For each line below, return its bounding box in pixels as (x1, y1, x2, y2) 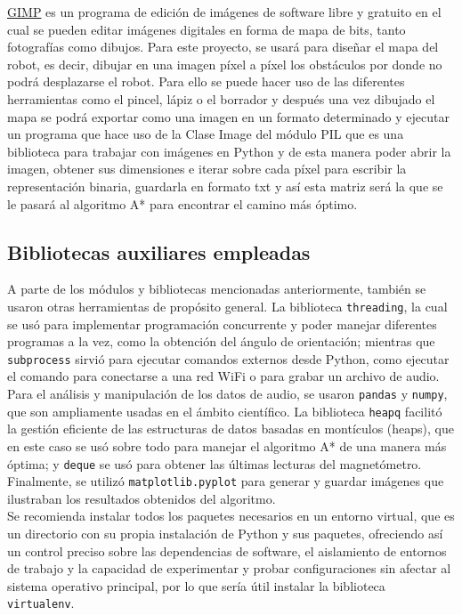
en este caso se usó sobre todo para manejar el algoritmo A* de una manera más (7, 436, 447, 455)
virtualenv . (7, 594, 75, 612)
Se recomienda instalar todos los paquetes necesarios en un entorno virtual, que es (7, 506, 455, 525)
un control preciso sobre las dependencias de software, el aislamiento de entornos (7, 541, 447, 560)
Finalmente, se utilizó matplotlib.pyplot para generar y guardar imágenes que (7, 472, 444, 490)
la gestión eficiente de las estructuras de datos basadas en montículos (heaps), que (7, 419, 454, 438)
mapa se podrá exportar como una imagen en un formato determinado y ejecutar (7, 107, 450, 125)
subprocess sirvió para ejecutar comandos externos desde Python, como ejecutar (7, 349, 450, 368)
